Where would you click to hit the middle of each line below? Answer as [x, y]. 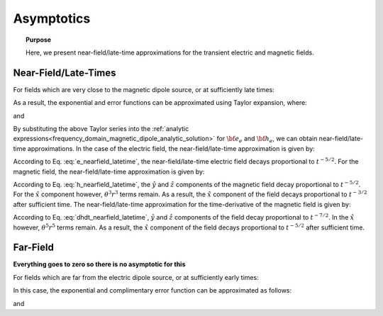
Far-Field [34, 248]
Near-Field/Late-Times [65, 73]
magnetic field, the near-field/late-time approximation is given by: [109, 171]
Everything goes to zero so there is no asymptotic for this [99, 264]
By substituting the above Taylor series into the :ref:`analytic [101, 129]
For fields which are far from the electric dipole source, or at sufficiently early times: [136, 277]
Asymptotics [52, 18]
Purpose [39, 40]
